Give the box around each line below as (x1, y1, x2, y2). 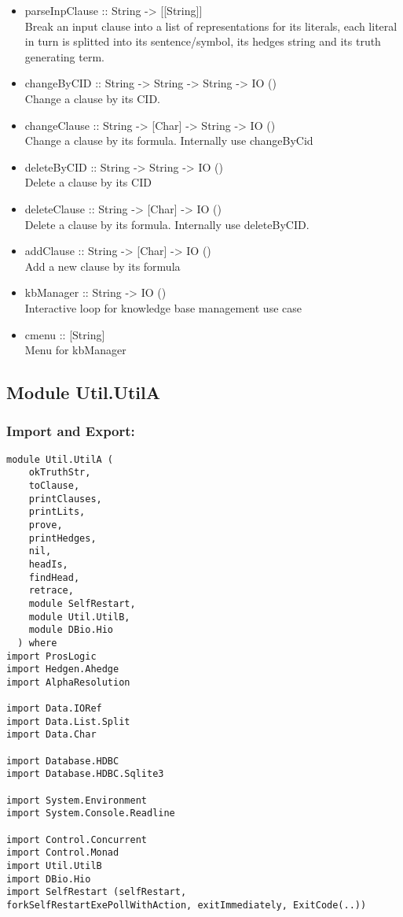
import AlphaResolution (6, 676, 130, 688)
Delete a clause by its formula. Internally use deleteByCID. (24, 216, 310, 232)
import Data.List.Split (6, 715, 130, 727)
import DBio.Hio (6, 873, 91, 885)
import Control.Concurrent (6, 834, 147, 845)
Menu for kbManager (24, 342, 126, 358)
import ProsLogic (6, 650, 97, 662)
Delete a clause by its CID (24, 174, 152, 190)
